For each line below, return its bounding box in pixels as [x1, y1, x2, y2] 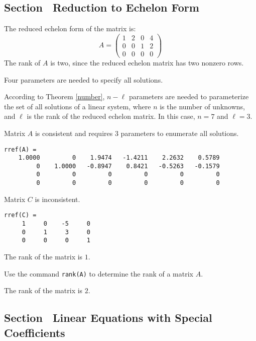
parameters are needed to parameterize [129, 91, 249, 102]
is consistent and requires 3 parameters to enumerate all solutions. [35, 127, 239, 138]
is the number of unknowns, [160, 101, 245, 111]
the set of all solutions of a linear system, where [4, 101, 151, 111]
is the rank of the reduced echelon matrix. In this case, [27, 111, 195, 121]
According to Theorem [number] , [4, 91, 105, 102]
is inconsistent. [35, 193, 80, 204]
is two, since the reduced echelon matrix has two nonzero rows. [50, 57, 244, 67]
